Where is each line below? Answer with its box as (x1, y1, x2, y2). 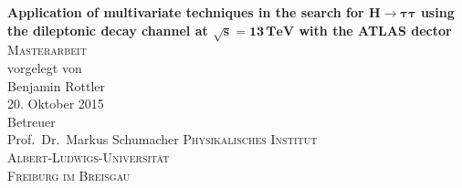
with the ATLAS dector (299, 20, 452, 39)
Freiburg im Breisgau (7, 165, 131, 184)
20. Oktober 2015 (7, 94, 104, 113)
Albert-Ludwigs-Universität (7, 147, 170, 166)
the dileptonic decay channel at (7, 20, 208, 39)
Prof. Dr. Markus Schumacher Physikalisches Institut (7, 130, 318, 149)
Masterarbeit (7, 40, 87, 59)
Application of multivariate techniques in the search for (7, 3, 364, 21)
